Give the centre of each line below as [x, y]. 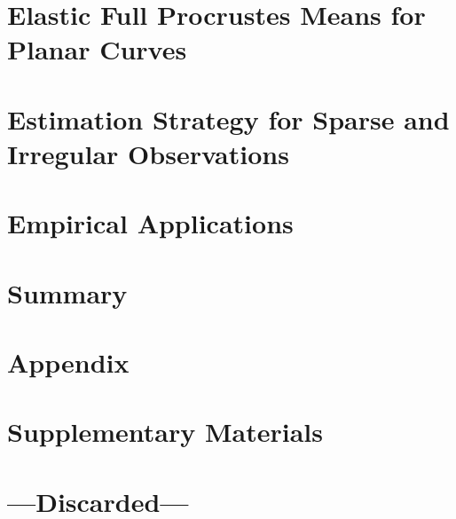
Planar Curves [97, 49]
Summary [67, 292]
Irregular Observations [148, 153]
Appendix [68, 362]
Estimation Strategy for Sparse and [228, 118]
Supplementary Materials [165, 432]
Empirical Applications [150, 223]
